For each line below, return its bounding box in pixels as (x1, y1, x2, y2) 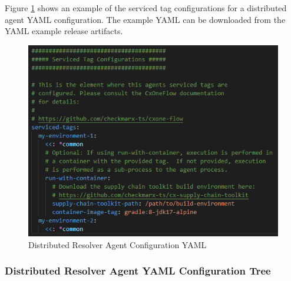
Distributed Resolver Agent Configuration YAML (28, 238, 207, 250)
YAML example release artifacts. (5, 25, 123, 37)
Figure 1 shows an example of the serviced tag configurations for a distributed (5, 2, 287, 14)
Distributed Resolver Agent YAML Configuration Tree (5, 263, 271, 278)
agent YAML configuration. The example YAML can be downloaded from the (5, 13, 286, 25)
